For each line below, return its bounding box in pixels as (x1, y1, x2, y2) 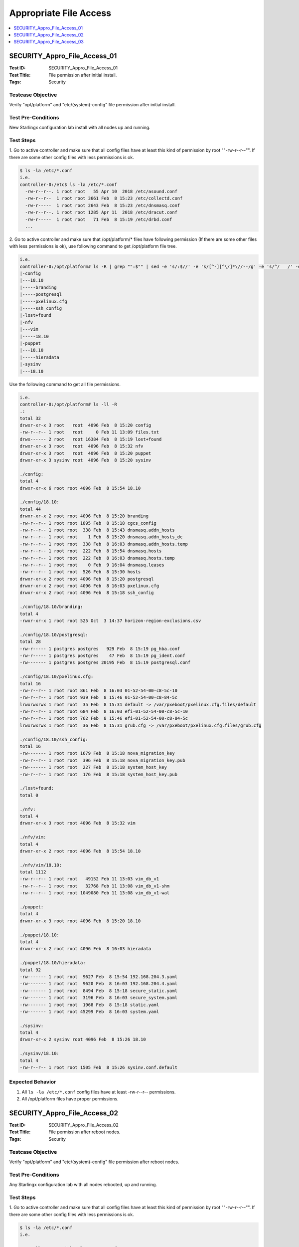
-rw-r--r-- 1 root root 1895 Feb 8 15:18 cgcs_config (19, 520, 156, 526)
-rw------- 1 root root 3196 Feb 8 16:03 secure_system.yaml (19, 995, 178, 1001)
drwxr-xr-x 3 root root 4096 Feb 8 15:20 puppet (19, 450, 151, 456)
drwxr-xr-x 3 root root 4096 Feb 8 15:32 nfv (19, 443, 144, 449)
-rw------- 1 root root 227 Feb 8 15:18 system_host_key (19, 765, 167, 770)
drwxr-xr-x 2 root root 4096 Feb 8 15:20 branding (19, 513, 149, 519)
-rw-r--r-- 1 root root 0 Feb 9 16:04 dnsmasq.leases (19, 562, 164, 568)
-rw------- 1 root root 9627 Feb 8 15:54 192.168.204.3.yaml (19, 974, 178, 980)
